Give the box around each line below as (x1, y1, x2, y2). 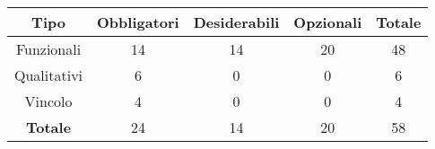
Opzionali (293, 12, 362, 32)
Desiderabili (193, 12, 280, 32)
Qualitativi (14, 65, 83, 85)
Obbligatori (97, 12, 179, 32)
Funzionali (15, 39, 82, 59)
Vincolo (24, 91, 73, 111)
